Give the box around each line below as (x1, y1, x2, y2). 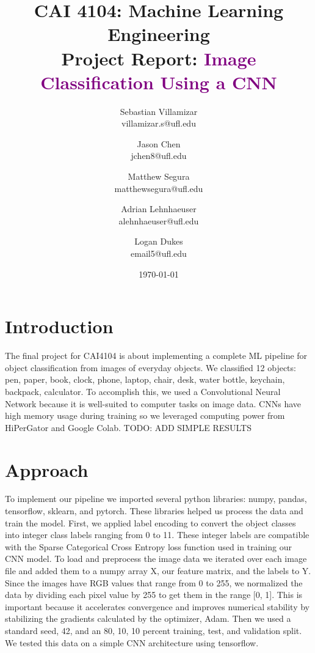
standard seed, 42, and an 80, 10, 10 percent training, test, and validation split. (5, 624, 302, 636)
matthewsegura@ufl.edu (114, 182, 203, 194)
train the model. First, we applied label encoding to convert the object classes (5, 516, 296, 529)
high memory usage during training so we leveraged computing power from (5, 409, 285, 422)
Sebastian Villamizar (120, 105, 198, 117)
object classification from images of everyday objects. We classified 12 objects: (5, 361, 296, 374)
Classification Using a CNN (40, 69, 277, 94)
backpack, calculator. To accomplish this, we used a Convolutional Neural (5, 385, 281, 397)
